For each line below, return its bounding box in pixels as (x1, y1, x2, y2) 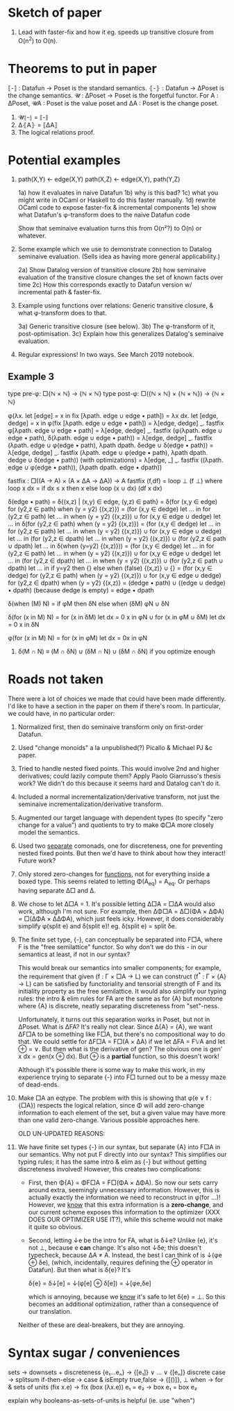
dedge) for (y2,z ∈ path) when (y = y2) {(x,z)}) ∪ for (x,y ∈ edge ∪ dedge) (8, 571, 222, 580)
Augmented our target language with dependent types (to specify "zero (17, 814, 224, 822)
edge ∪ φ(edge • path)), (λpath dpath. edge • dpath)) (8, 463, 162, 471)
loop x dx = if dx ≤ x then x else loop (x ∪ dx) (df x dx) (8, 484, 162, 492)
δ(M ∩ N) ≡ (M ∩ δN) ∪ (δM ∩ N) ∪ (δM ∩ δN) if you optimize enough (17, 647, 216, 656)
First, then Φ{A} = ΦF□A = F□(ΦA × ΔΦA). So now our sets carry (28, 1178, 218, 1187)
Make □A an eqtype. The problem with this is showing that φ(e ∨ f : (17, 1094, 212, 1102)
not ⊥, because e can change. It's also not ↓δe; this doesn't (28, 1243, 202, 1251)
